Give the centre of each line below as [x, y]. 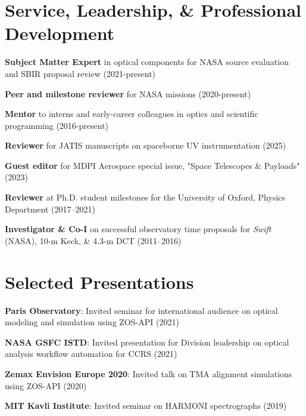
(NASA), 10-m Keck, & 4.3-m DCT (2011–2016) [93, 240]
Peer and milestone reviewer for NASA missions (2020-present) [128, 93]
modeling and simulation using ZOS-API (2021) [92, 322]
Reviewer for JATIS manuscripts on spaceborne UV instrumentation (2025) [146, 145]
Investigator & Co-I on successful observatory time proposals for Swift [138, 229]
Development [60, 33]
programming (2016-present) [57, 125]
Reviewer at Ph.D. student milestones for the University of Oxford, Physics [145, 197]
